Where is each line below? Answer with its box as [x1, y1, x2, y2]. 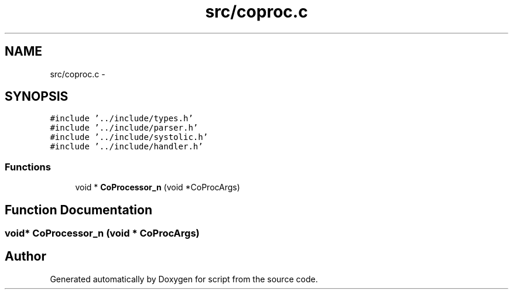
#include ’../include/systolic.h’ [50, 132, 208, 142]
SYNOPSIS [5, 89, 69, 104]
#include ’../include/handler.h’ [50, 142, 203, 152]
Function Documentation [5, 202, 152, 217]
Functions [5, 160, 51, 173]
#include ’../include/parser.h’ [50, 123, 199, 133]
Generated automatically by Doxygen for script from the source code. [50, 274, 318, 284]
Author [5, 249, 46, 264]
